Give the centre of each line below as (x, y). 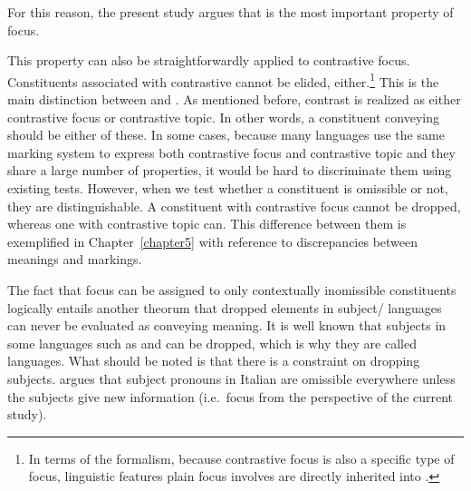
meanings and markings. (75, 259)
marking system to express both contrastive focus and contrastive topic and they (231, 152)
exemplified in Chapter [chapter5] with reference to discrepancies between (213, 241)
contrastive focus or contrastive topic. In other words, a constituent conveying (223, 117)
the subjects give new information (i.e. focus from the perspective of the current (231, 396)
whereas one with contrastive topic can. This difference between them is (207, 224)
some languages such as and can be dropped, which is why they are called (212, 343)
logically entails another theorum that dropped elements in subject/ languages (225, 307)
